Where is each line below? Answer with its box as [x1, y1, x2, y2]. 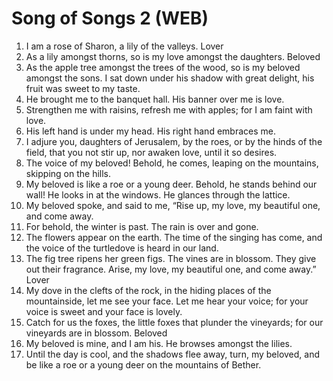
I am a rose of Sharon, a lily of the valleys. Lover [25, 40, 224, 52]
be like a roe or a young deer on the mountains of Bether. [25, 358, 262, 371]
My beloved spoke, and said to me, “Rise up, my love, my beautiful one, [25, 199, 321, 211]
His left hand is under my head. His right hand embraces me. [25, 125, 276, 137]
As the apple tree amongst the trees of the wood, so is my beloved [25, 61, 301, 73]
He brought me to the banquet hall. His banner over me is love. [25, 93, 285, 105]
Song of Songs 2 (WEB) [11, 7, 209, 30]
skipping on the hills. [25, 167, 112, 179]
